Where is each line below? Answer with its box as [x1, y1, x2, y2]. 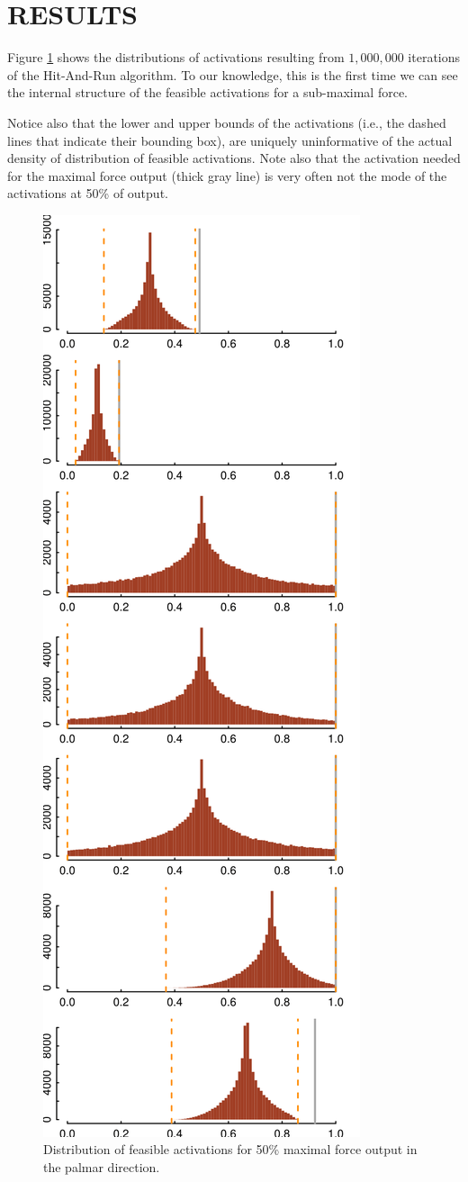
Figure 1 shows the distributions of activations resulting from [7, 48, 345, 67]
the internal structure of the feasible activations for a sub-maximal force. [7, 83, 409, 102]
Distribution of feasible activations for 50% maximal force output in [43, 1140, 418, 1159]
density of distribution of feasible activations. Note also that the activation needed [7, 149, 461, 167]
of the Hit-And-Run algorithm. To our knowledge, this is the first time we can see [7, 65, 458, 84]
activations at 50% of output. [7, 184, 168, 203]
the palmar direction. [43, 1158, 160, 1177]
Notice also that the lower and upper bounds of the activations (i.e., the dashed [7, 113, 446, 131]
